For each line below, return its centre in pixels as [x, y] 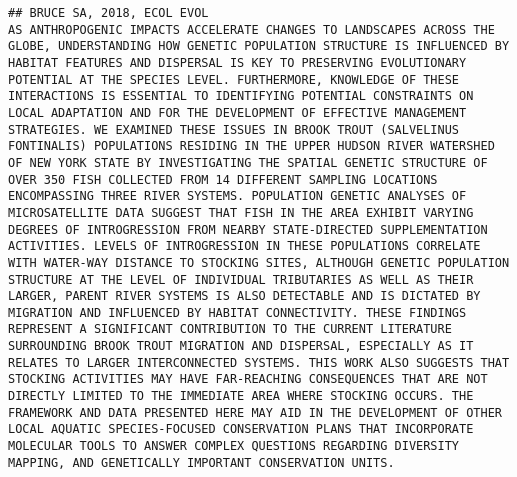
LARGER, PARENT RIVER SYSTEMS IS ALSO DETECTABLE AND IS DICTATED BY [244, 296]
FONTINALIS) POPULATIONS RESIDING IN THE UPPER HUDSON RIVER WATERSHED [251, 146]
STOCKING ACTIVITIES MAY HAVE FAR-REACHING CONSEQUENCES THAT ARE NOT [248, 379]
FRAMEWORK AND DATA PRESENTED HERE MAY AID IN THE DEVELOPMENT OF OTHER [255, 412]
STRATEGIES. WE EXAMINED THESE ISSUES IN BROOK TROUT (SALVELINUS [234, 129]
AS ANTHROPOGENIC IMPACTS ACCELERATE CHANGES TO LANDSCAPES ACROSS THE [251, 29]
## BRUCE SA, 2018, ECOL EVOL [108, 13]
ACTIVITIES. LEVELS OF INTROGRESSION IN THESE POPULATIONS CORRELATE [244, 246]
